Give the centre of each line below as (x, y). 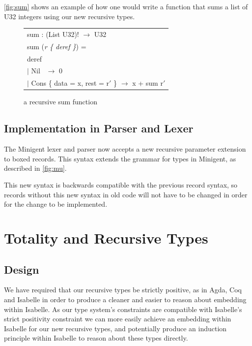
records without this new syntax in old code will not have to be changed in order (126, 194)
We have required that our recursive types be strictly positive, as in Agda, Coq (123, 290)
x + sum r (148, 83)
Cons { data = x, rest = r (70, 83)
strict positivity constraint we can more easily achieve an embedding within (118, 319)
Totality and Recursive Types (106, 237)
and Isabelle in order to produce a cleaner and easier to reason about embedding (125, 299)
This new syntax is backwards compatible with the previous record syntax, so (121, 184)
